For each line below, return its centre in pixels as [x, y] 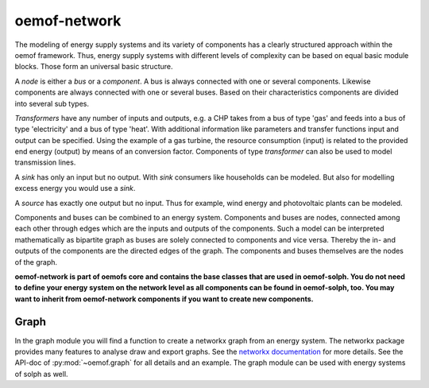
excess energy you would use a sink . [75, 188]
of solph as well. [41, 374]
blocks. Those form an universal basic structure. [94, 67]
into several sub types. [52, 103]
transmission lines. [45, 162]
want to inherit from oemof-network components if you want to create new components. [164, 299]
